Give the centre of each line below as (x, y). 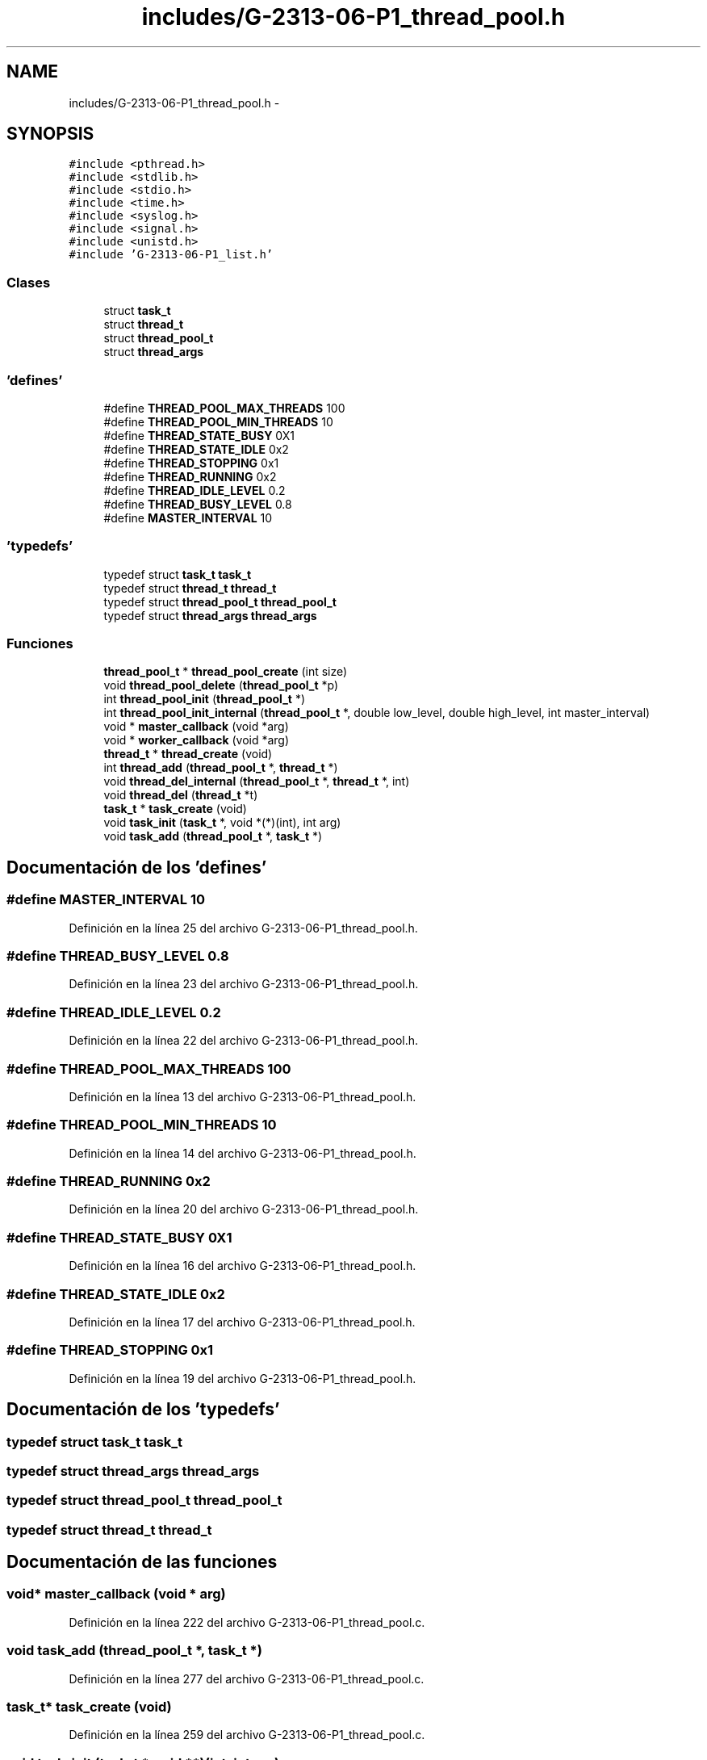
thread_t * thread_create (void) (188, 754)
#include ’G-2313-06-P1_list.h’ (171, 255)
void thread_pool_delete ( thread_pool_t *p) (221, 685)
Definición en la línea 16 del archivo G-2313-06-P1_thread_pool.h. (243, 1266)
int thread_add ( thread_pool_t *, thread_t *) (221, 768)
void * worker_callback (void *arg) (197, 740)
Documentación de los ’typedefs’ (143, 1410)
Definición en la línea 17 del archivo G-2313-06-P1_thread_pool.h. (242, 1322)
